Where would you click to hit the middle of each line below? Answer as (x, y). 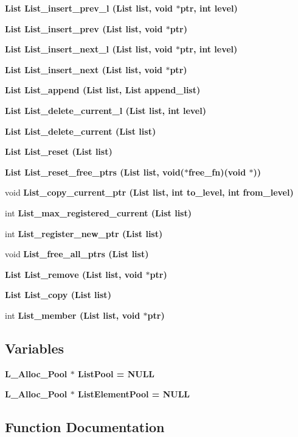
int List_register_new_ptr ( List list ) (84, 233)
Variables (35, 348)
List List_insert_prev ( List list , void (84, 28)
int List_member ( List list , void (73, 315)
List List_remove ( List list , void (74, 274)
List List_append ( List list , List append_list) (103, 90)
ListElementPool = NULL (134, 394)
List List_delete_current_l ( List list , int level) (106, 110)
